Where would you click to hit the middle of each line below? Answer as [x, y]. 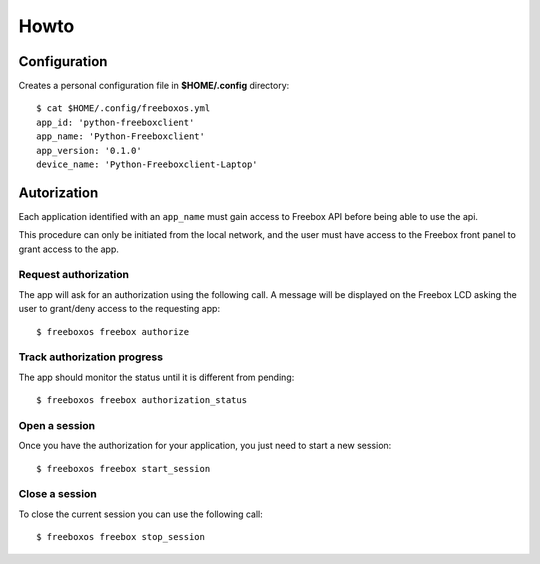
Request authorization [74, 275]
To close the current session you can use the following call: [141, 514]
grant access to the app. [69, 249]
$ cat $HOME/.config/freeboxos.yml [123, 108]
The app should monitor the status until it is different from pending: [156, 377]
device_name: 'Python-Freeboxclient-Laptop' [147, 164]
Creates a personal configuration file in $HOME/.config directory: [154, 86]
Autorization [58, 192]
